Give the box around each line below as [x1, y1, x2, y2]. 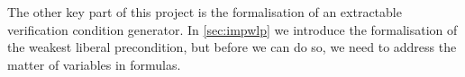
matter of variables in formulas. [7, 55, 181, 73]
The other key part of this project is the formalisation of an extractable [7, 3, 402, 21]
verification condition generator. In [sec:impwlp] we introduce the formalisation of [7, 20, 458, 38]
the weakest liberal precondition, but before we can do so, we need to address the [7, 38, 457, 56]
